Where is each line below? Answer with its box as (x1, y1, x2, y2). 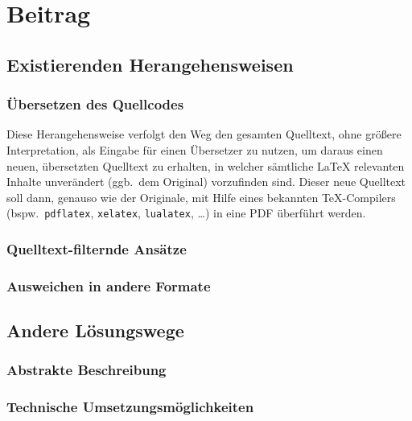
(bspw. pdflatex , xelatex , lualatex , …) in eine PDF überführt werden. (6, 204, 366, 221)
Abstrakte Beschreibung (6, 360, 167, 380)
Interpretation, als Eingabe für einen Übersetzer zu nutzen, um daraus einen (6, 141, 383, 158)
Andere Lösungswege (6, 318, 184, 343)
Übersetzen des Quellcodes (6, 94, 184, 114)
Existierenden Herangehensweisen (6, 52, 294, 76)
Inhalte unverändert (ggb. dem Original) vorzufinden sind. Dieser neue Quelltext (6, 173, 406, 190)
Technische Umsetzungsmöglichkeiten (6, 397, 254, 417)
